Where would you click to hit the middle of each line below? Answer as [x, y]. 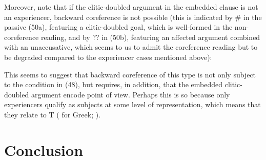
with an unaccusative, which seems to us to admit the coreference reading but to [131, 47]
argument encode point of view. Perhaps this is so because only [130, 94]
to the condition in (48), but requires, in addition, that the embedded [114, 84]
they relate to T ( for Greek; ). [53, 114]
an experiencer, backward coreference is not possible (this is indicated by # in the [133, 17]
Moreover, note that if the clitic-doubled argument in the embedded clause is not [131, 7]
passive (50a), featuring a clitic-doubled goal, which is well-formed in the [118, 27]
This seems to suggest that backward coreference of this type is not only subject [130, 74]
